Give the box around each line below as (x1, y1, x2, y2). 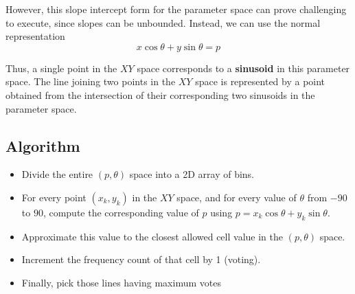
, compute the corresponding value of (43, 205, 199, 219)
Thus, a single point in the (5, 60, 117, 75)
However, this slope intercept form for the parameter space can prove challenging (5, 2, 347, 16)
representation (5, 29, 65, 43)
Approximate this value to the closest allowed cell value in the (21, 229, 283, 243)
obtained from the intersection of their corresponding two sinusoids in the (5, 87, 315, 102)
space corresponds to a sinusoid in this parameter (137, 60, 350, 75)
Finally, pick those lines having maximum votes (21, 275, 221, 289)
